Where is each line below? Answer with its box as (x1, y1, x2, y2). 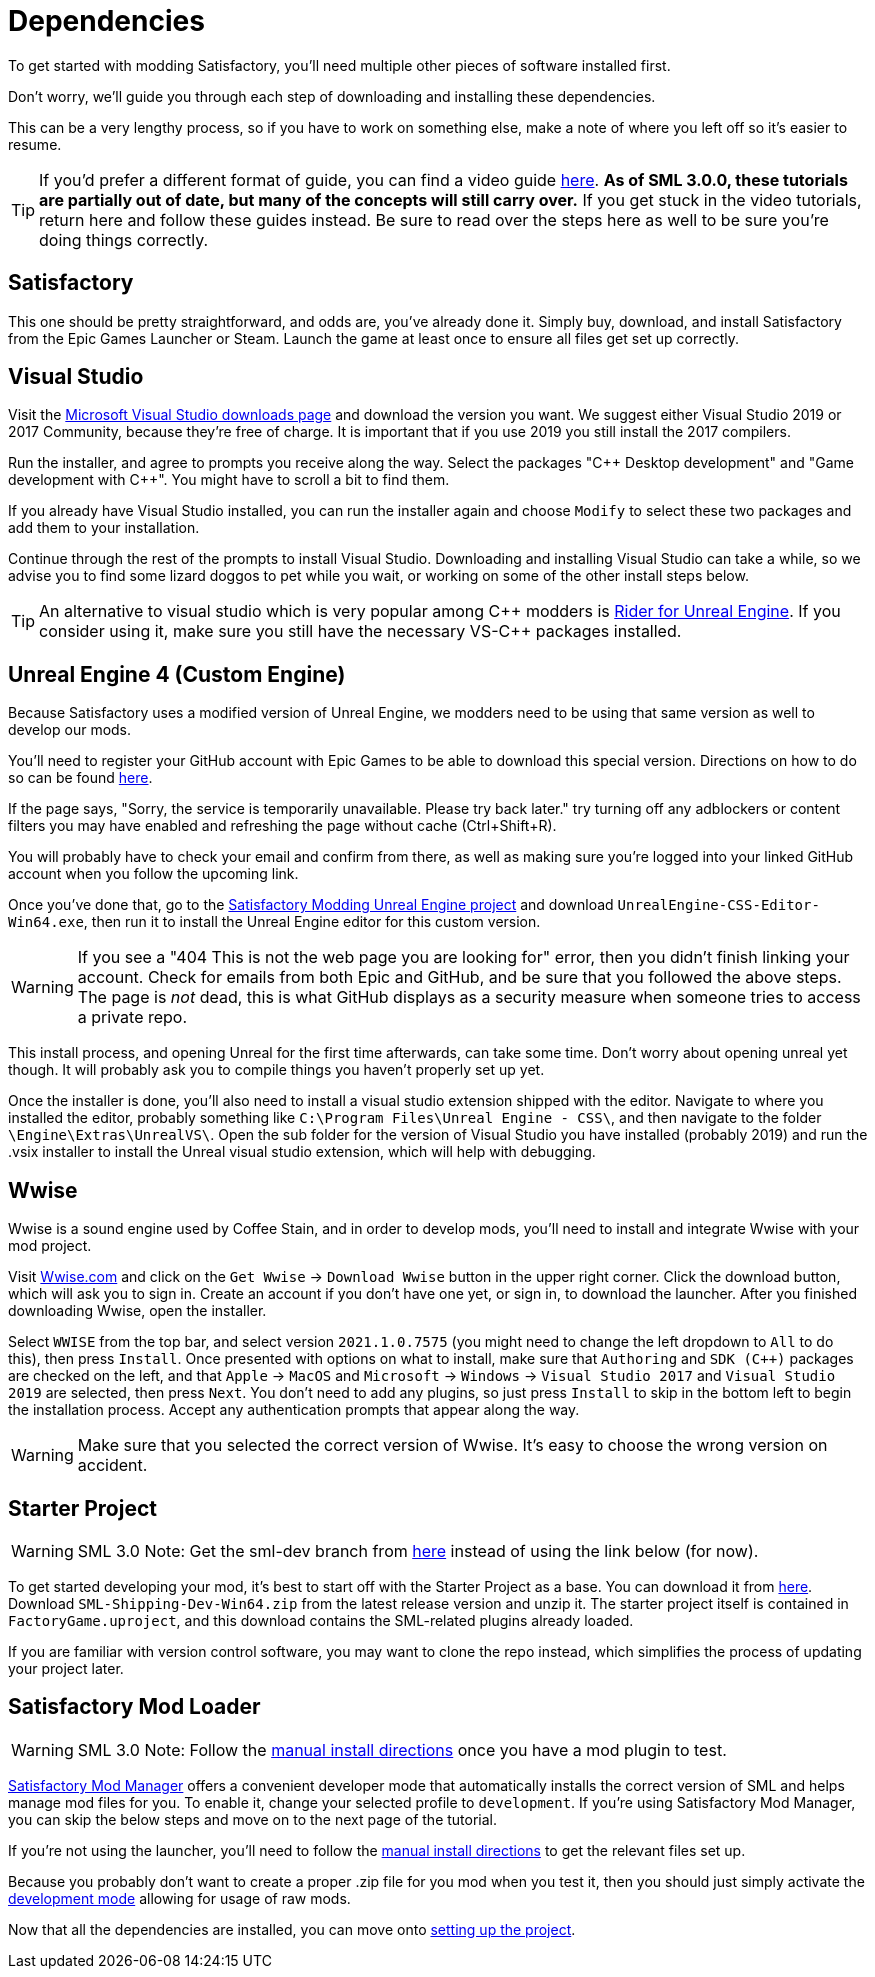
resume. (8, 135, 62, 153)
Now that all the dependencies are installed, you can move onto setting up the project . (8, 1920, 576, 1938)
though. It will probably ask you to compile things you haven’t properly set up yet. (8, 1061, 545, 1079)
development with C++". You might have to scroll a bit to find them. (8, 471, 450, 489)
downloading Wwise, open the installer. (8, 1302, 267, 1320)
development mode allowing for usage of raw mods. (8, 1889, 351, 1907)
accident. (77, 1455, 148, 1476)
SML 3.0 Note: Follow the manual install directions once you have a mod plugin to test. (77, 1739, 727, 1760)
